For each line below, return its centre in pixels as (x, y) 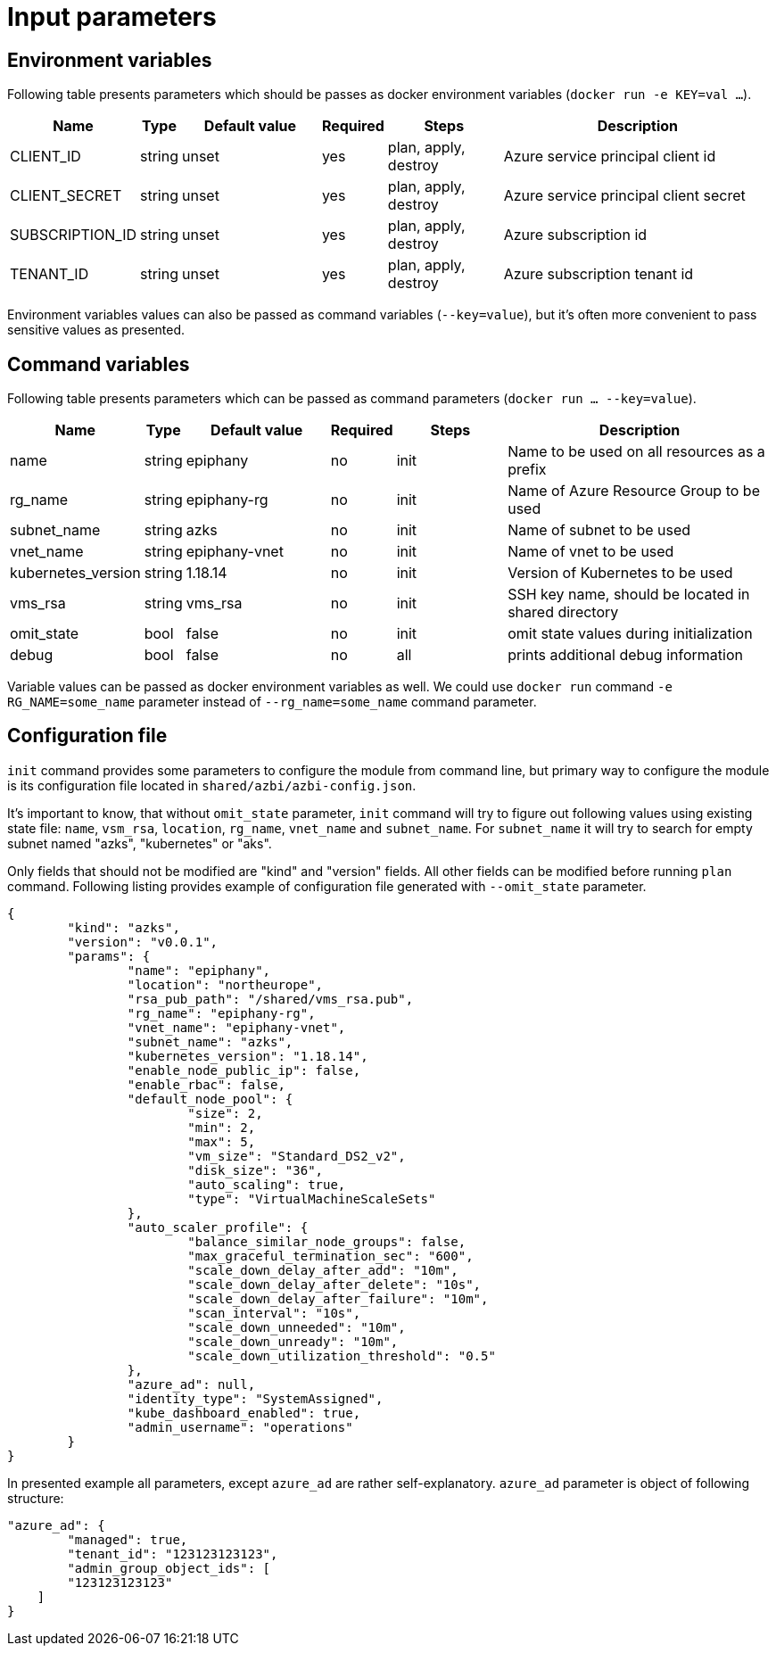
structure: (36, 1498)
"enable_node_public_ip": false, (244, 1070)
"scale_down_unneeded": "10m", (297, 1327)
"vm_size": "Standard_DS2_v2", (297, 1156)
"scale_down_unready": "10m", (293, 1341)
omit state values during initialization (630, 634)
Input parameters (112, 17)
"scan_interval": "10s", (274, 1313)
